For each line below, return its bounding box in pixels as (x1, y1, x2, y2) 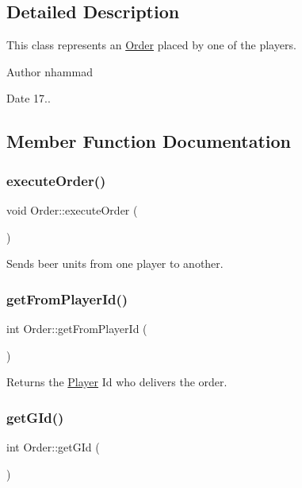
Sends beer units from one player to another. (6, 255, 224, 272)
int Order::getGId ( (6, 438, 100, 455)
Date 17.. (6, 90, 51, 107)
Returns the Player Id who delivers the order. (6, 374, 227, 390)
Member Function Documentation (6, 129, 292, 153)
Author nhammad (6, 63, 93, 79)
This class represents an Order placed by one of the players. (6, 37, 296, 53)
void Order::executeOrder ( (6, 201, 138, 218)
